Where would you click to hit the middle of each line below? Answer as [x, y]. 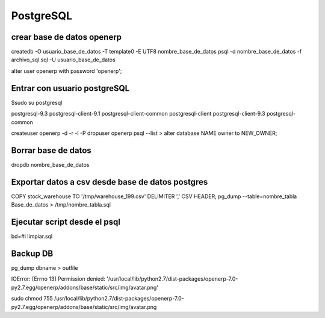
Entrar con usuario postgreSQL [70, 88]
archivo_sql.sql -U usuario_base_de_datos [63, 60]
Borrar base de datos [51, 150]
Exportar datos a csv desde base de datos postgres [110, 182]
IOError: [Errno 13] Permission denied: [58, 279]
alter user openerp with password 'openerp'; [67, 71]
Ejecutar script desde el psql [66, 222]
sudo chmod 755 [32, 299]
